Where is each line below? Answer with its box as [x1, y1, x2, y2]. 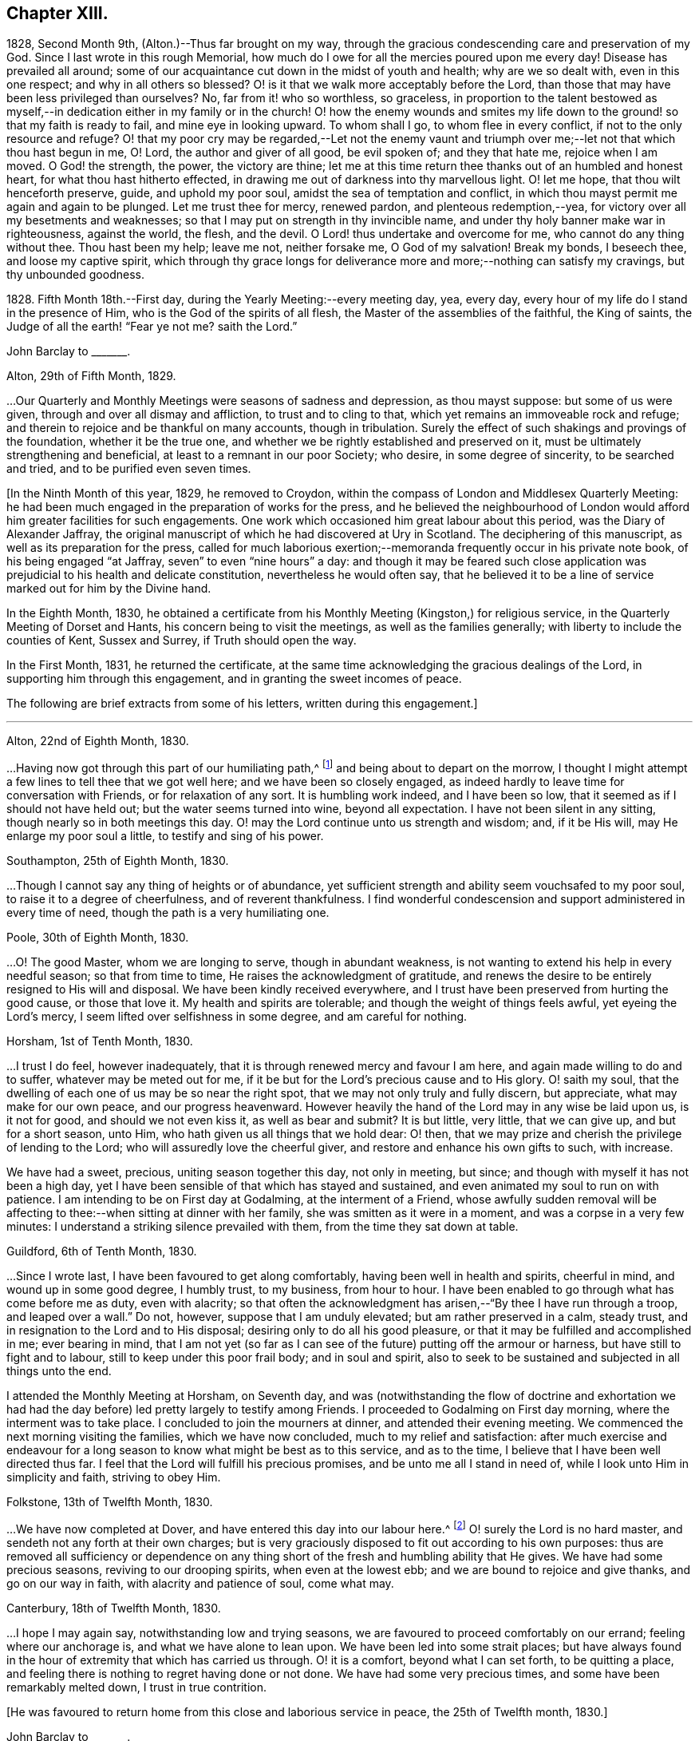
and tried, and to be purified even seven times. [6, 462, 251, 476]
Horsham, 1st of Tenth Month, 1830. [6, 1034, 193, 1049]
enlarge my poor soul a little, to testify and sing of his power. [6, 829, 324, 843]
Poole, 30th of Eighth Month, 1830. [6, 930, 189, 945]
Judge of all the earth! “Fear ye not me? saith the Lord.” [6, 319, 298, 334]
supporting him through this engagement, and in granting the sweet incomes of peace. [6, 672, 462, 686]
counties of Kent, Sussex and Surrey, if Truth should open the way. [6, 633, 357, 648]
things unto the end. [6, 1364, 112, 1378]
